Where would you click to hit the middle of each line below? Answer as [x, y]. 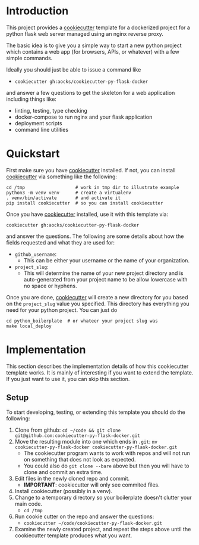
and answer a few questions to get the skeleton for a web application [91, 92]
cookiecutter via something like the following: [62, 176]
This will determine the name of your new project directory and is [103, 273]
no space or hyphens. [50, 286]
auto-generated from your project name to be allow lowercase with [106, 279]
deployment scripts [38, 123]
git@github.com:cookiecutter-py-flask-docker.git [78, 436]
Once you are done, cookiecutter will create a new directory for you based [97, 297]
